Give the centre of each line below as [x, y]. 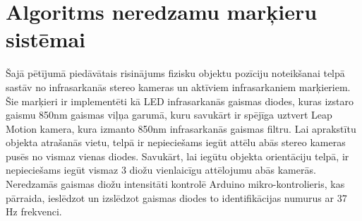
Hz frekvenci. [34, 211]
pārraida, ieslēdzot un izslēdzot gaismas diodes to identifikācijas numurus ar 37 [176, 197]
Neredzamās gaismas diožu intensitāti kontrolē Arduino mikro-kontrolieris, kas [175, 184]
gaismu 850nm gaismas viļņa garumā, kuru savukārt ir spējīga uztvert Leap [169, 115]
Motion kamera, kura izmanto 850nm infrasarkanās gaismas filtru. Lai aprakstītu [181, 128]
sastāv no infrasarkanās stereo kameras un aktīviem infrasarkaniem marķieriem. [178, 86]
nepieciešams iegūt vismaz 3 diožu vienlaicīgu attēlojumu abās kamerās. [161, 170]
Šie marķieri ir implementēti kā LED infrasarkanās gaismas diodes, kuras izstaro [180, 101]
